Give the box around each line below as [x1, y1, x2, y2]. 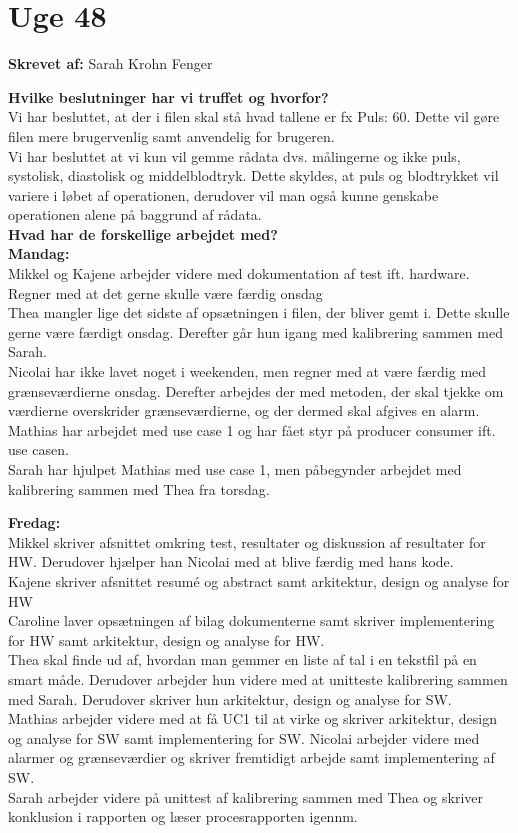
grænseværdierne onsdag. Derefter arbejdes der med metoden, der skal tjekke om [8, 380, 504, 401]
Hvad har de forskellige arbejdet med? [8, 223, 278, 244]
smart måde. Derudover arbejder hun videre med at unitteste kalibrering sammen [8, 668, 508, 689]
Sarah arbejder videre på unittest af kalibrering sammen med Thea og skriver [8, 786, 484, 807]
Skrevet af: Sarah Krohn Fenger [8, 53, 213, 74]
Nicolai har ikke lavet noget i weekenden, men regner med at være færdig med [8, 361, 487, 382]
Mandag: [8, 243, 70, 264]
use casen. [8, 439, 69, 460]
